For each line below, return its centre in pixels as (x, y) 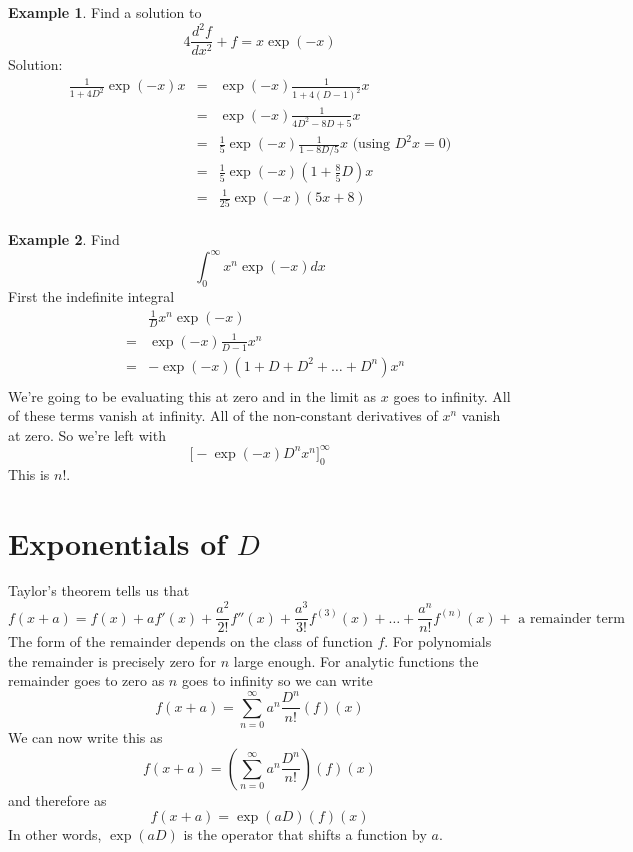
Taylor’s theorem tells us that (99, 590)
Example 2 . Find (64, 239)
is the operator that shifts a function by (305, 834)
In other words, (55, 834)
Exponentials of (117, 542)
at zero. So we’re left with (87, 434)
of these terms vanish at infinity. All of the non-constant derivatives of (223, 415)
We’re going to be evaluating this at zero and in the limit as (192, 395)
